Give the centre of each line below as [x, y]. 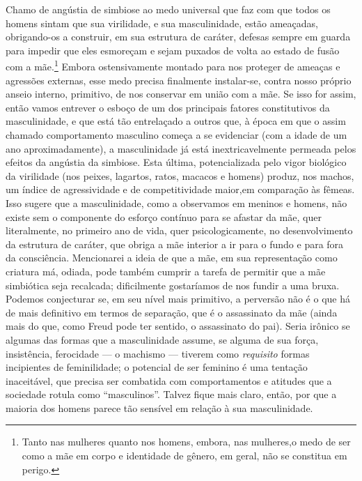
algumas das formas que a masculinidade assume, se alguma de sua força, [162, 339]
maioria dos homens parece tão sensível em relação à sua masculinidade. [159, 407]
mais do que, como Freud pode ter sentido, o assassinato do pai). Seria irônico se [178, 326]
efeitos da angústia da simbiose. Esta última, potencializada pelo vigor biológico [176, 162]
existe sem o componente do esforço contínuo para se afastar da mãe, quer [164, 216]
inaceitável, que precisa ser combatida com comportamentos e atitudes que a [169, 380]
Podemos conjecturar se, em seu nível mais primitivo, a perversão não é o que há [178, 299]
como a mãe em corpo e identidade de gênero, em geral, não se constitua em [184, 456]
